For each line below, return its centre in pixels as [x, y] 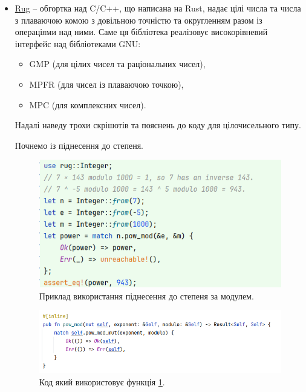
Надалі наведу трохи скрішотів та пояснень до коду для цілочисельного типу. [158, 125]
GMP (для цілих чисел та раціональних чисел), [117, 64]
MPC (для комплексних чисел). [88, 104]
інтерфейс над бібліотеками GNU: [78, 43]
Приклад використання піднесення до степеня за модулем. [146, 296]
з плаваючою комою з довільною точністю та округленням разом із [138, 20]
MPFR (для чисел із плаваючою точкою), [106, 84]
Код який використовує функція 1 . [102, 381]
